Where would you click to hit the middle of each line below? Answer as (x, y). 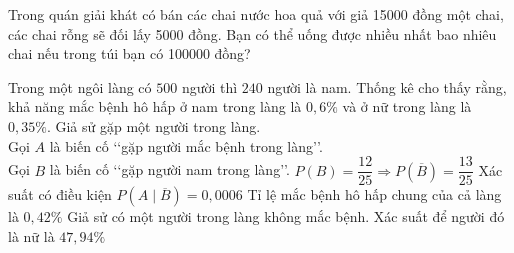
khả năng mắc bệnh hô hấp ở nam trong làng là (155, 106)
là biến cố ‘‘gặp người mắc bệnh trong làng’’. (186, 145)
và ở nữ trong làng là (407, 106)
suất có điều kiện (60, 194)
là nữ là (31, 235)
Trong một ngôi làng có (80, 86)
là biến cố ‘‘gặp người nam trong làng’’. (169, 169)
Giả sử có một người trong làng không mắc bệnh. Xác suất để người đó (286, 216)
